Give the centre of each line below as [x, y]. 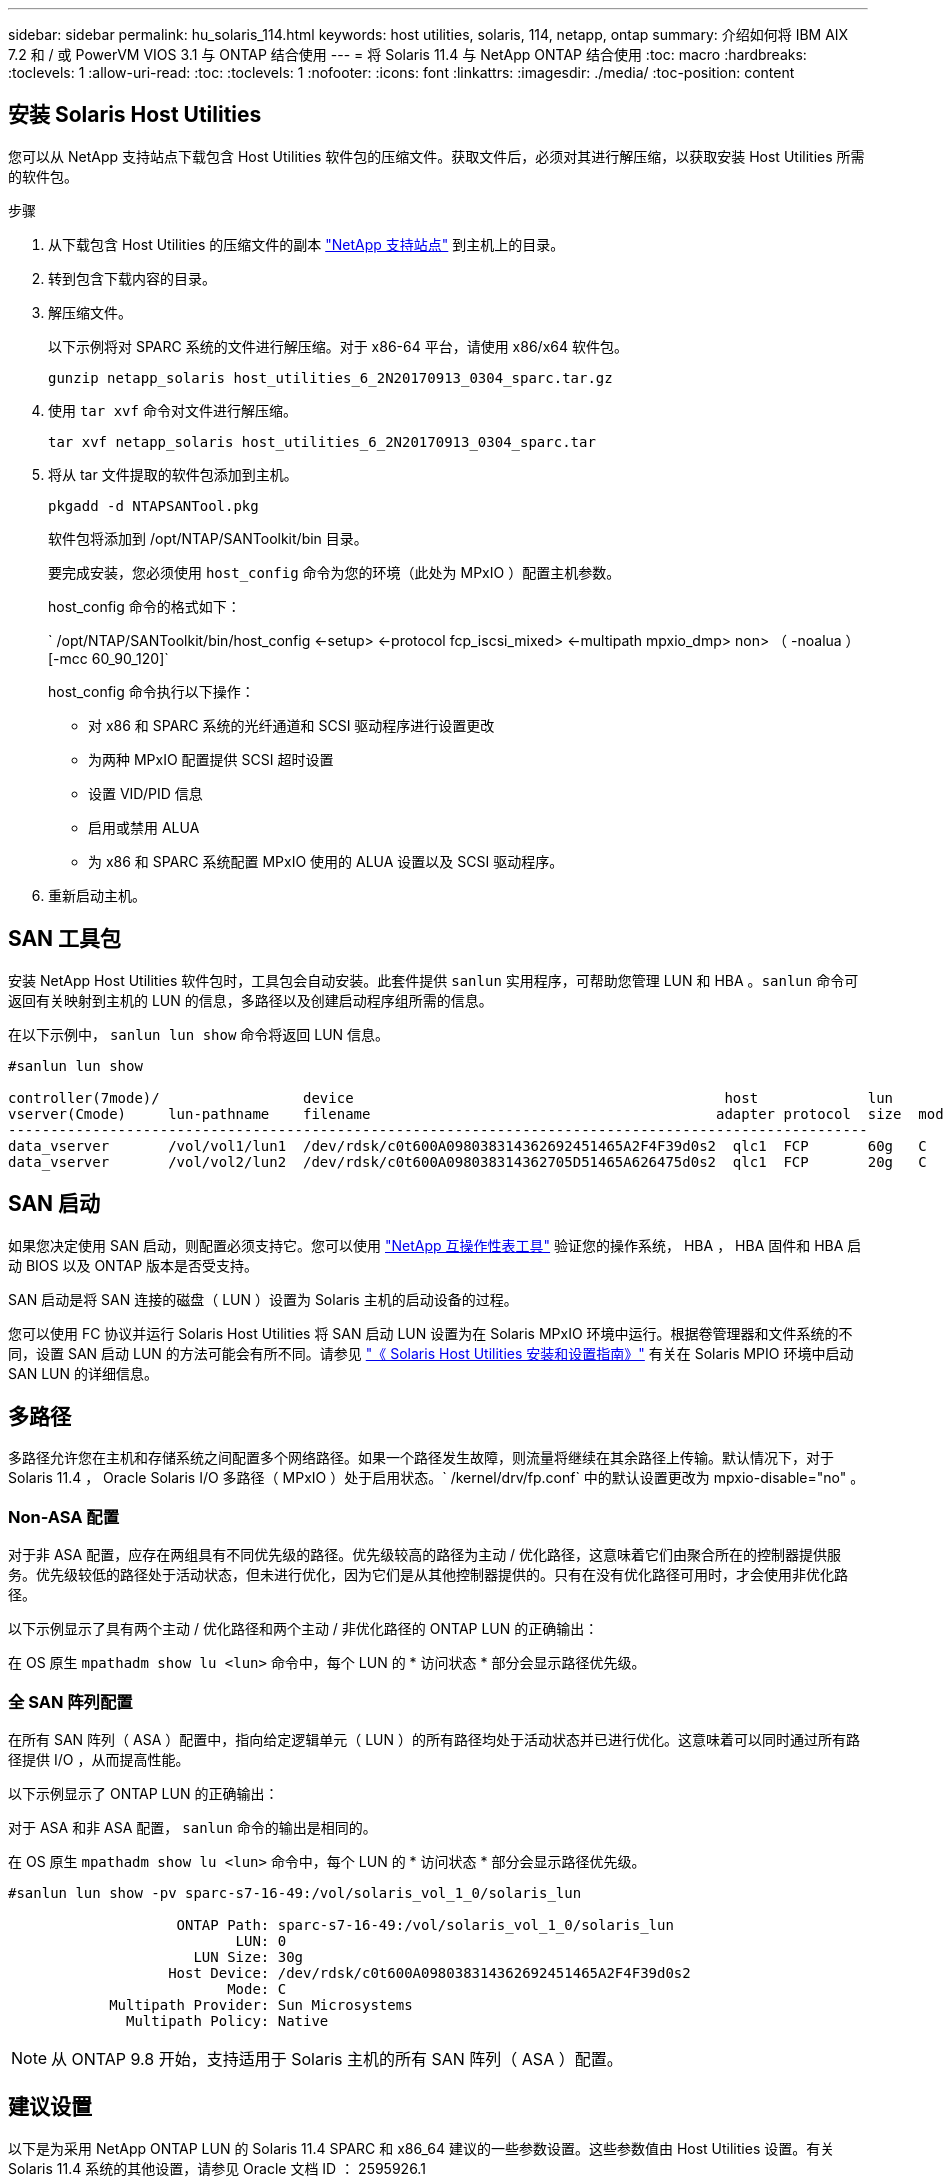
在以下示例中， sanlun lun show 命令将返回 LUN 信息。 [199, 1034]
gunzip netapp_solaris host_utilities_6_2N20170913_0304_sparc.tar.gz [330, 377]
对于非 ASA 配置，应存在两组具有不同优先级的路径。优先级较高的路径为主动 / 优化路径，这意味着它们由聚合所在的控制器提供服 [425, 1555]
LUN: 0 [261, 1940]
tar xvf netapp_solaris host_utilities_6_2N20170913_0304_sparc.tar [322, 441]
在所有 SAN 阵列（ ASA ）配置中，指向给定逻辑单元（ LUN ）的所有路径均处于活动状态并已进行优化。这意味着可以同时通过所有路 [434, 1739]
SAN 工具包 [65, 939]
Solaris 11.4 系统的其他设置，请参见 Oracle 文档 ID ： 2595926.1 [217, 2168]
